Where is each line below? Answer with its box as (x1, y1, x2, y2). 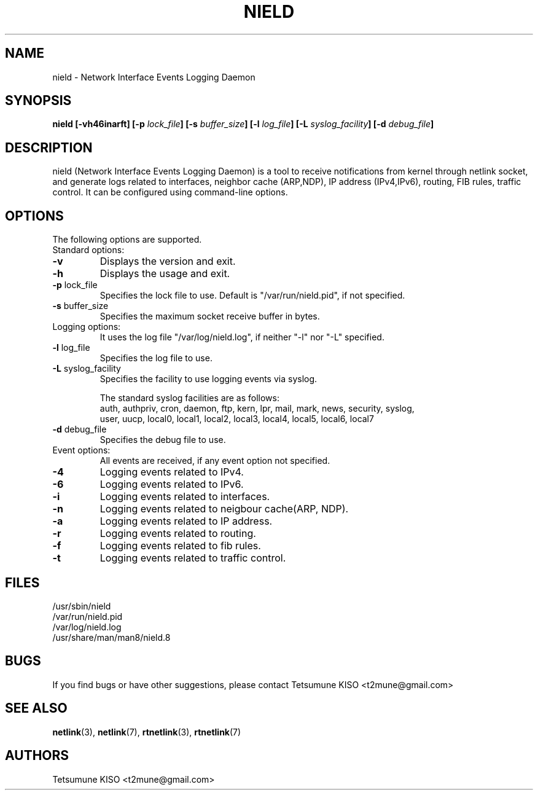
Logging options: (52, 321, 121, 332)
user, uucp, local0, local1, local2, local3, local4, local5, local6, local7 (99, 413, 374, 425)
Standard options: (52, 245, 125, 256)
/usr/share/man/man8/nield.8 (52, 632, 171, 643)
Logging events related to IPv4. (99, 466, 244, 479)
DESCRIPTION (5, 139, 93, 155)
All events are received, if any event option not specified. (99, 455, 330, 466)
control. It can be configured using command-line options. (52, 187, 288, 198)
